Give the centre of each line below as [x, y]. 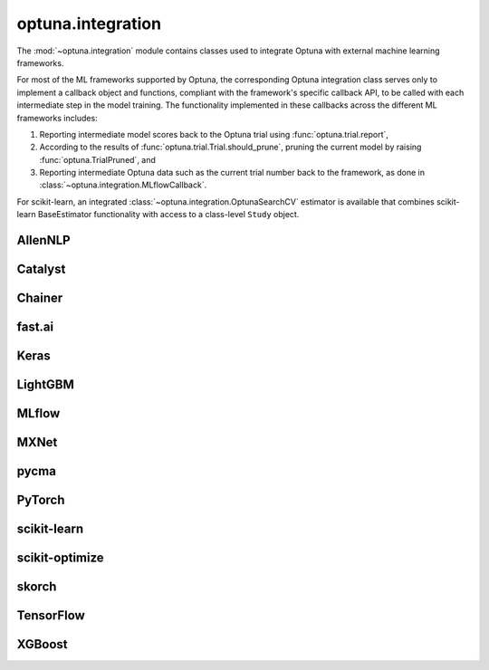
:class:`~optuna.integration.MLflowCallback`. [123, 185]
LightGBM [45, 385]
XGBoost [42, 644]
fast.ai [35, 327]
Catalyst [41, 269]
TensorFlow [51, 616]
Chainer [40, 298]
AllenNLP [44, 240]
